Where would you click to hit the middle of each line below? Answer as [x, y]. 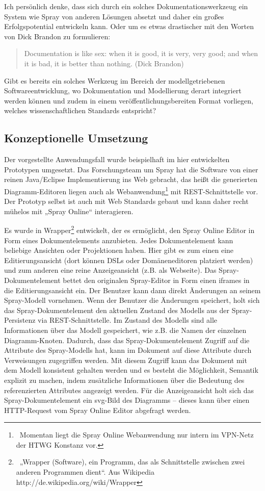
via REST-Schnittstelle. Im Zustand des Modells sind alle [128, 320]
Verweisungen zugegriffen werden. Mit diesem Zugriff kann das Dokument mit [126, 360]
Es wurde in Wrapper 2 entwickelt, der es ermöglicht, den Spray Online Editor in [129, 229]
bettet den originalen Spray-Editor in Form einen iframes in [156, 280]
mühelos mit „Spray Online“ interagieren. [69, 211]
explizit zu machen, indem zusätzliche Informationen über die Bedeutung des [124, 380]
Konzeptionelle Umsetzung [76, 138]
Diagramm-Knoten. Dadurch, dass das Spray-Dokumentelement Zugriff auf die [127, 340]
